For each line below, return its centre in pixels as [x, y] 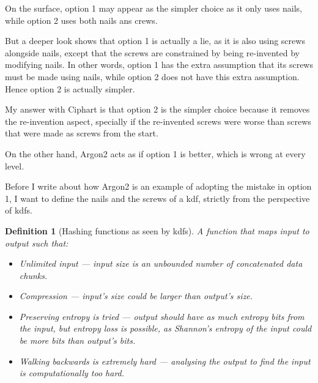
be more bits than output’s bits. [77, 340]
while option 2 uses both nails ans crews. [81, 20]
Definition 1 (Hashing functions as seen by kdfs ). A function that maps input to [157, 230]
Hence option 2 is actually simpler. [70, 88]
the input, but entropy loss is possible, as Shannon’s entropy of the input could [165, 328]
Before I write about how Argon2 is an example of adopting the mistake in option [158, 186]
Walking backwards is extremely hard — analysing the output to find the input [165, 361]
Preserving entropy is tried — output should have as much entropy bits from [162, 316]
